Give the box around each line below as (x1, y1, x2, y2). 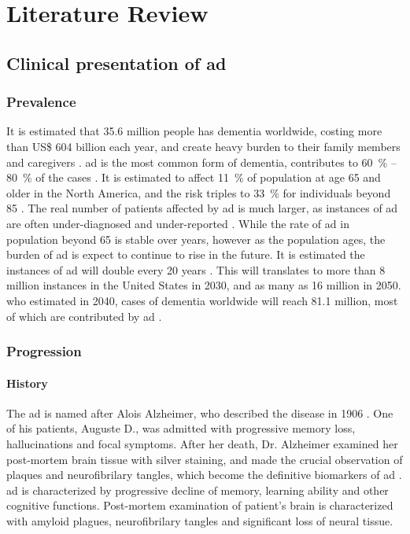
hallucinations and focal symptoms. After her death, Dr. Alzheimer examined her (6, 435, 398, 451)
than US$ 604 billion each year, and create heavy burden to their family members (6, 138, 401, 154)
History (6, 374, 48, 391)
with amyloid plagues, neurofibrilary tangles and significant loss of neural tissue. (6, 512, 393, 528)
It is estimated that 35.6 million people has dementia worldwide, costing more (6, 123, 382, 139)
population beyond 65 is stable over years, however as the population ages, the (6, 230, 386, 247)
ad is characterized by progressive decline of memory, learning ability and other (6, 481, 389, 498)
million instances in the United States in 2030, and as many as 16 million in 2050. (6, 277, 401, 293)
